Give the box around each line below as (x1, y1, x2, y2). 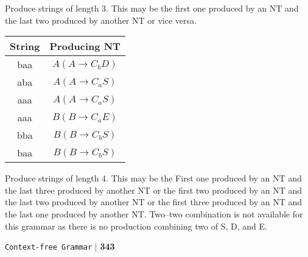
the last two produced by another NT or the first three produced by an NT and (5, 195, 303, 208)
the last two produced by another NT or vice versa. (5, 13, 197, 26)
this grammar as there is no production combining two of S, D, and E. (5, 219, 267, 232)
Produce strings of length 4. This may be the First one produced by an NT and (5, 172, 302, 185)
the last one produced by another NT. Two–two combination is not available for (5, 207, 303, 220)
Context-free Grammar (5, 243, 93, 252)
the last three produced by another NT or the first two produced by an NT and (5, 183, 303, 196)
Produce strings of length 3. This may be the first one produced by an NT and (5, 2, 299, 14)
